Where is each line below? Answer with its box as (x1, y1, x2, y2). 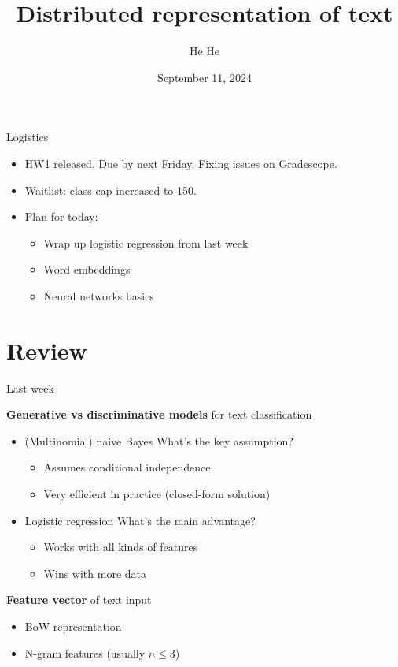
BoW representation (24, 617, 122, 634)
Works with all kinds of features (43, 538, 198, 555)
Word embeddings (43, 261, 131, 278)
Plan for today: (24, 208, 98, 225)
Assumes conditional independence (43, 459, 211, 475)
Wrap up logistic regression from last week (43, 234, 249, 251)
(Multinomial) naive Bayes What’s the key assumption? (24, 432, 293, 449)
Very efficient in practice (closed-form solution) (43, 485, 271, 501)
